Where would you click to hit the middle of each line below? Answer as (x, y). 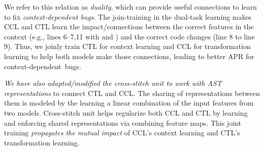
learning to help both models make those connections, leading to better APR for (129, 56)
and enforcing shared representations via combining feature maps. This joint (123, 122)
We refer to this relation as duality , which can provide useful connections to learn (130, 7)
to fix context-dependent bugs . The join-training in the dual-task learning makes (128, 16)
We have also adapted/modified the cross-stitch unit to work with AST (113, 83)
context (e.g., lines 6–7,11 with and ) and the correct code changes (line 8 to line (130, 36)
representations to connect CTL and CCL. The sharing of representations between (132, 93)
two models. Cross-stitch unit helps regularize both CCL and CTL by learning (126, 112)
